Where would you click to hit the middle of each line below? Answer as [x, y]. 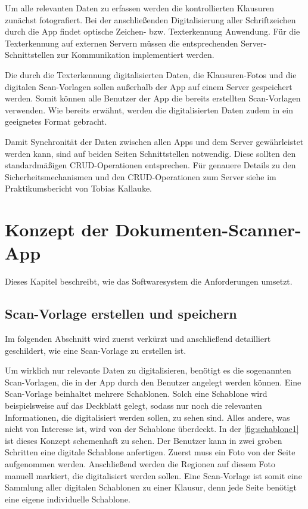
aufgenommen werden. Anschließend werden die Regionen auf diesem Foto [140, 463]
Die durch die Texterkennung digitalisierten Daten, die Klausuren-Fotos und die [151, 74]
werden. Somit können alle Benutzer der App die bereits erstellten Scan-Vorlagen [153, 98]
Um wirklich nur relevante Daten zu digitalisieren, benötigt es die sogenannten [148, 370]
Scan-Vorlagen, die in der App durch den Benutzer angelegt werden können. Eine [153, 382]
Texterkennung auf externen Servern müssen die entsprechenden [122, 43]
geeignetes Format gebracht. [56, 121]
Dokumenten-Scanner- [208, 229]
